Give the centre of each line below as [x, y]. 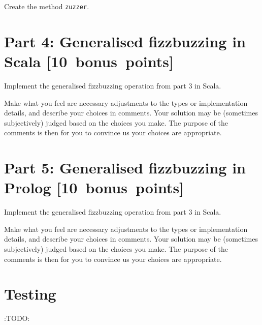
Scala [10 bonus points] [89, 61]
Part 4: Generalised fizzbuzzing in [125, 41]
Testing [30, 294]
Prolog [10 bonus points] [94, 187]
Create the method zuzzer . [47, 6]
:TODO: [17, 318]
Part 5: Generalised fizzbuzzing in [125, 168]
